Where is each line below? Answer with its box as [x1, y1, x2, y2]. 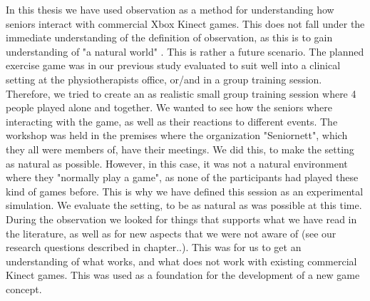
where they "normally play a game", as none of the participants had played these [6, 170, 359, 185]
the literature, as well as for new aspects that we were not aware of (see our [6, 225, 336, 240]
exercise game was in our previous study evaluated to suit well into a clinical [6, 58, 341, 73]
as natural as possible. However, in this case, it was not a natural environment [6, 155, 348, 170]
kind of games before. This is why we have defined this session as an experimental [6, 183, 364, 198]
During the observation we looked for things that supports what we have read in [6, 211, 357, 226]
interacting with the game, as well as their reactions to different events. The [6, 113, 338, 128]
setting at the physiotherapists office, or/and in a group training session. [6, 71, 322, 86]
